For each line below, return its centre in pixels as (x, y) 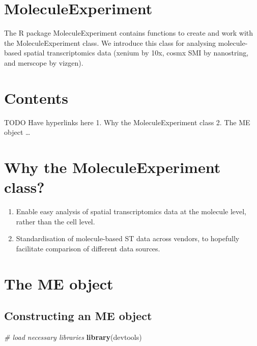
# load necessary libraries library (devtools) (73, 337)
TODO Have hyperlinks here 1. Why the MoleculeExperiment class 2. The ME (127, 122)
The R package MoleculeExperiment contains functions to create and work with (129, 33)
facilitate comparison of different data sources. (88, 248)
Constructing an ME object (78, 316)
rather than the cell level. (55, 221)
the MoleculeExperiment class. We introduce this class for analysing (110, 42)
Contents (36, 97)
